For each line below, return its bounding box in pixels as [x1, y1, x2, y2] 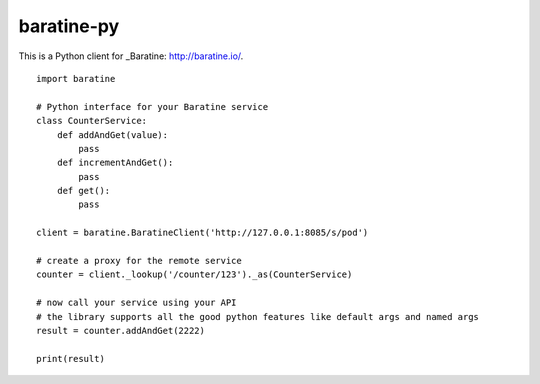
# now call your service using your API [36, 297, 237, 309]
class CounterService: [36, 115, 148, 127]
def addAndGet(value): [56, 129, 169, 140]
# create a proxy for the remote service [36, 255, 242, 267]
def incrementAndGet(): [56, 157, 174, 169]
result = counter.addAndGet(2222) [36, 325, 205, 336]
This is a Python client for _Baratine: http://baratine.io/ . [18, 50, 244, 62]
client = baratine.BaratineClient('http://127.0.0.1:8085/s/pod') [36, 227, 369, 239]
